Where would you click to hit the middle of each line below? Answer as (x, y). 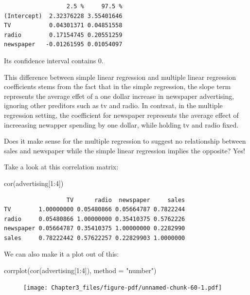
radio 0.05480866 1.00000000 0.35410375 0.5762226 (95, 219)
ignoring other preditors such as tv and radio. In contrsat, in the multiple (113, 105)
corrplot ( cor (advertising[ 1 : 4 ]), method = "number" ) (80, 270)
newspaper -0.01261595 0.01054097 (63, 45)
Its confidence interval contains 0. (54, 60)
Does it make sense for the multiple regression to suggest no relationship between (125, 141)
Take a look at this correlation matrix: (61, 167)
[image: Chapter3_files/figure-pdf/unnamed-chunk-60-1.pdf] (123, 287)
